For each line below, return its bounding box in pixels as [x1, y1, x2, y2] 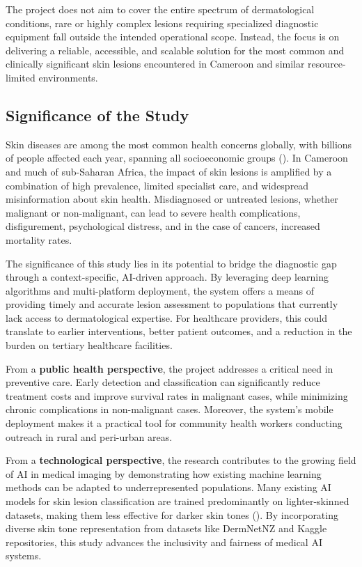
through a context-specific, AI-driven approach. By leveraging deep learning [6, 270, 329, 284]
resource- [308, 56, 346, 71]
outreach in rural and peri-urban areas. [6, 429, 173, 444]
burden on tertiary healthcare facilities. [6, 338, 173, 352]
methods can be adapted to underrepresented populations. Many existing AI [6, 480, 331, 495]
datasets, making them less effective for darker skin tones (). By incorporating [6, 507, 338, 522]
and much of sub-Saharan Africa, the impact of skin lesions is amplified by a [6, 164, 332, 178]
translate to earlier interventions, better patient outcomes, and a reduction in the [6, 324, 352, 339]
